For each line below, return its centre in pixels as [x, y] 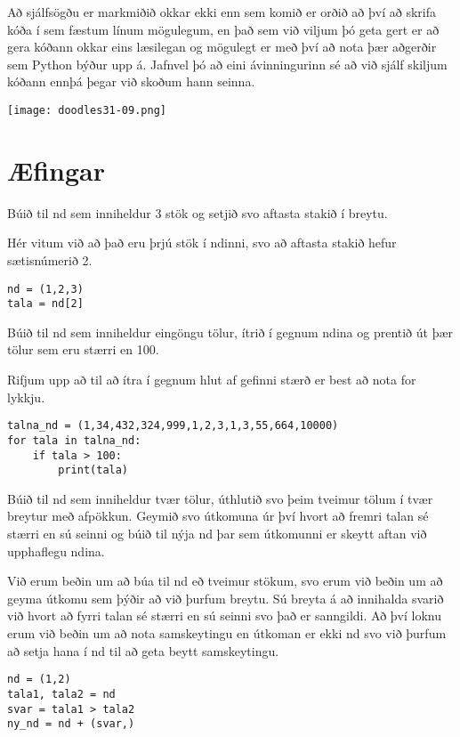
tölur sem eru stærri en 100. [83, 349]
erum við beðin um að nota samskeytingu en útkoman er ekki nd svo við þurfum [227, 633]
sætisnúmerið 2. [50, 259]
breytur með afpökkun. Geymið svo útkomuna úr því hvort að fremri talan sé [218, 516]
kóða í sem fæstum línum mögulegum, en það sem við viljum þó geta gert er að [223, 29]
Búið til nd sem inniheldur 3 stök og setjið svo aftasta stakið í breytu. [198, 212]
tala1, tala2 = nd [61, 694]
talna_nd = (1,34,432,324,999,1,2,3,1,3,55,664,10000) [173, 426]
